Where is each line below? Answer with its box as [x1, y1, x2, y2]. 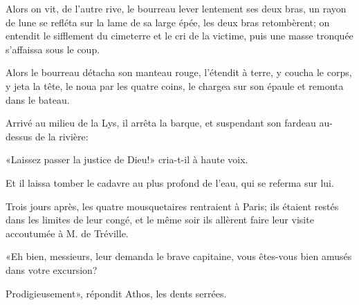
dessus [6, 129, 33, 143]
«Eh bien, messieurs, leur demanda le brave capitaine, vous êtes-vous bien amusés [6, 249, 352, 264]
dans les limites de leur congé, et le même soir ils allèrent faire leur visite [6, 212, 314, 227]
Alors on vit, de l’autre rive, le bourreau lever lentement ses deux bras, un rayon [6, 1, 347, 15]
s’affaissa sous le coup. [6, 41, 100, 56]
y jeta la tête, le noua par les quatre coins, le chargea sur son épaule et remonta [6, 78, 344, 93]
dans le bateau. [6, 92, 70, 107]
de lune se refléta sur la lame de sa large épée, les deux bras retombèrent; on [6, 15, 330, 29]
